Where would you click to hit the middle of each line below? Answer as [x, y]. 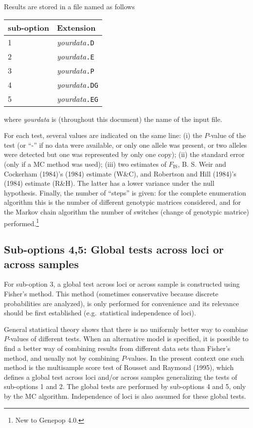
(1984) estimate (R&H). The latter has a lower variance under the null [109, 183]
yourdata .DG [77, 84]
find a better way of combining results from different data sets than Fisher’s [117, 348]
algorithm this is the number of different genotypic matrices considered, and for [123, 202]
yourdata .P [75, 70]
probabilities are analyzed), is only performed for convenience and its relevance [122, 303]
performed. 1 [22, 222]
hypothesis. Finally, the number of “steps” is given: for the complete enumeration [125, 192]
